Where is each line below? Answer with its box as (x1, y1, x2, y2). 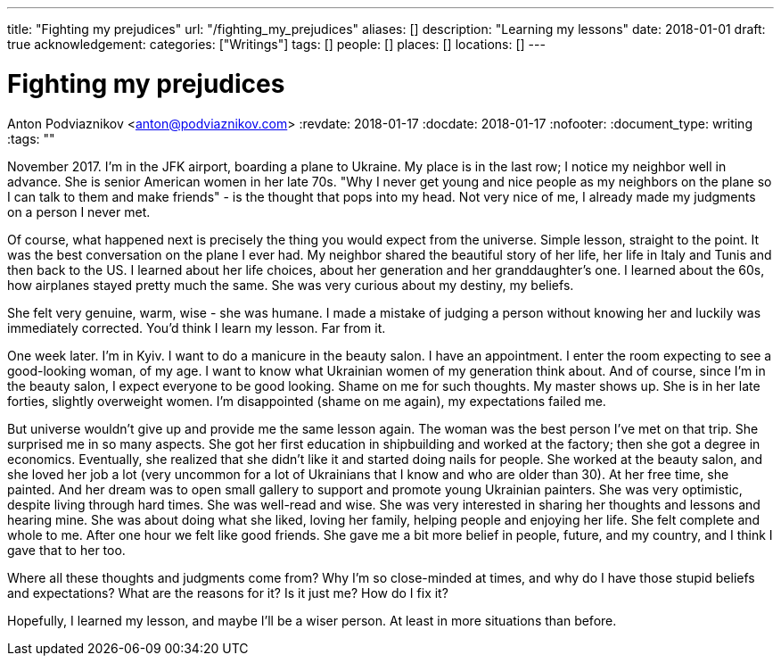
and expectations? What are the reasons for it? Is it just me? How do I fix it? (7, 584, 448, 601)
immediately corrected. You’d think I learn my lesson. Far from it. (7, 319, 386, 336)
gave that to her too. (7, 542, 126, 558)
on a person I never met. (7, 203, 151, 220)
